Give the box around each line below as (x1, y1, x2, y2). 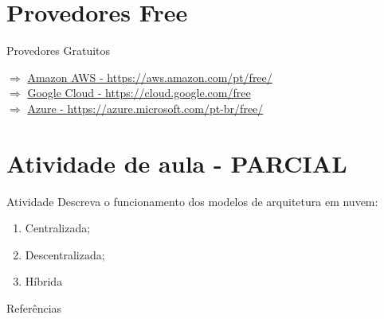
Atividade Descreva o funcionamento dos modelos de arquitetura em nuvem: (6, 193, 378, 209)
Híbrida (25, 273, 63, 290)
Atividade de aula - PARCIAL (6, 146, 347, 179)
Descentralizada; (25, 246, 105, 263)
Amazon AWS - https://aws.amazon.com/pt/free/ (27, 68, 272, 85)
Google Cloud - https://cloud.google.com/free (27, 84, 251, 101)
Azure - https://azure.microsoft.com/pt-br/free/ (27, 99, 264, 116)
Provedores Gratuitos (6, 42, 111, 59)
